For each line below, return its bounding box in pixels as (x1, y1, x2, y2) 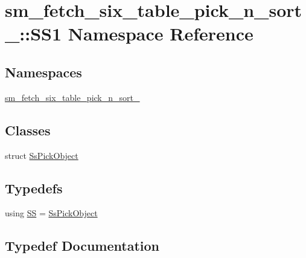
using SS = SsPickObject (5, 207, 98, 219)
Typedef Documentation (5, 236, 159, 255)
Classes (5, 120, 51, 139)
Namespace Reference (68, 21, 253, 46)
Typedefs (5, 178, 63, 197)
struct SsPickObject (5, 149, 78, 161)
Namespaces (5, 62, 82, 81)
